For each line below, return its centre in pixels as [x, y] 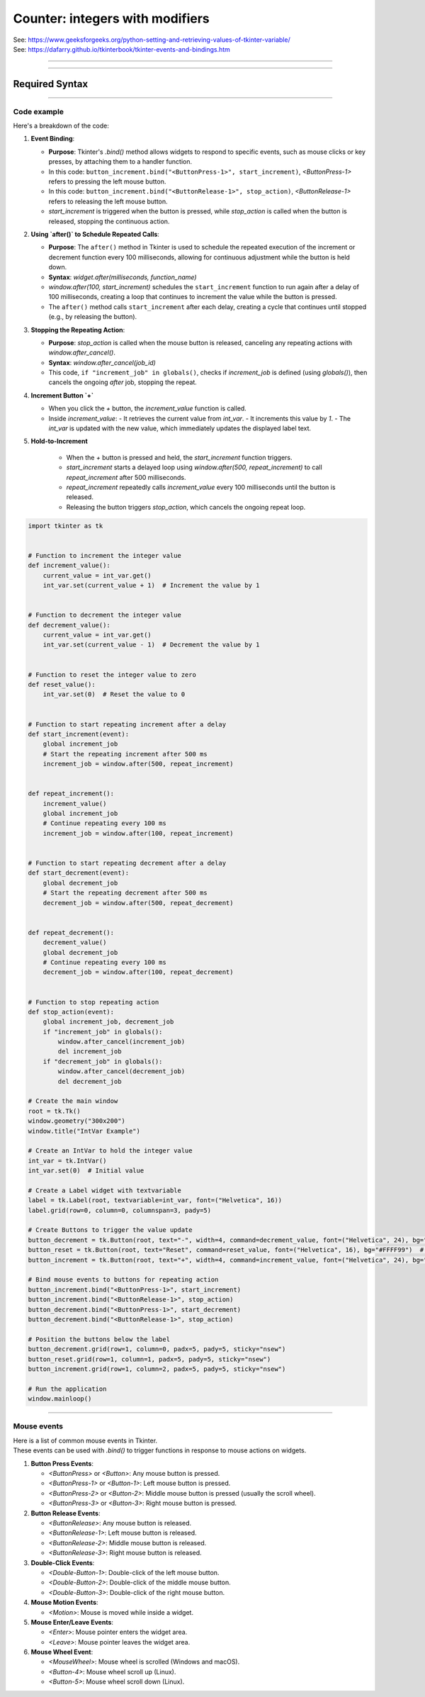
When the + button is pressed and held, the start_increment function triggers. [180, 457]
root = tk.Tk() [54, 1111]
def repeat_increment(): [71, 794]
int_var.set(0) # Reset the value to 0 [114, 694]
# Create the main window [73, 1101]
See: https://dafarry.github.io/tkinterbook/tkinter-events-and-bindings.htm [121, 49]
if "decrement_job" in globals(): [103, 1061]
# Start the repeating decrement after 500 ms [125, 893]
